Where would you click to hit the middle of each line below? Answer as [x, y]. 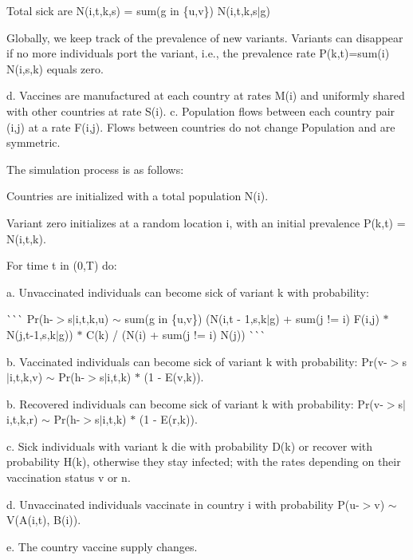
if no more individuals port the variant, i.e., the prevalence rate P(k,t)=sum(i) [198, 53]
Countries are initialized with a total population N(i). [138, 196]
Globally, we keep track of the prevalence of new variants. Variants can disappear [205, 37]
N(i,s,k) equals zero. [55, 68]
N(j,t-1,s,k [31, 334]
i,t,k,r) [22, 419]
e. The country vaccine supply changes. [102, 546]
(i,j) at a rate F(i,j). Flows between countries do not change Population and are [201, 126]
